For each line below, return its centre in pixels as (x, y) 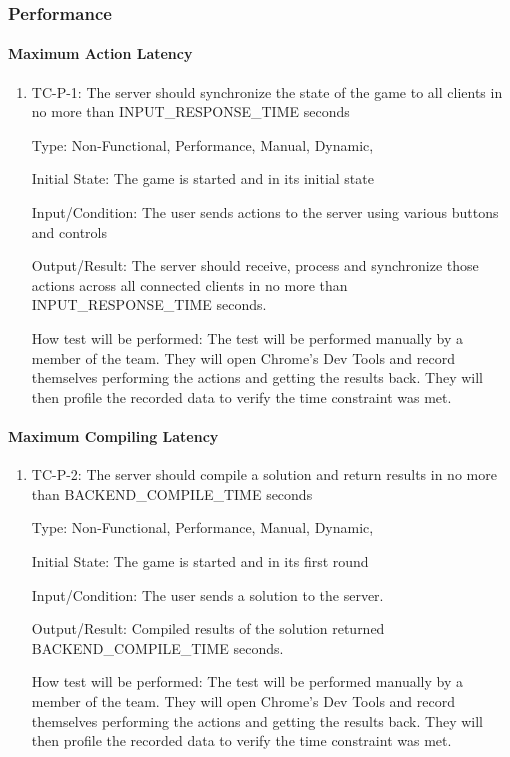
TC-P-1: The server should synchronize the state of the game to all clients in (267, 91)
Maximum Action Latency (100, 53)
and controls (69, 231)
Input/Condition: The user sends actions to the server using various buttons (265, 212)
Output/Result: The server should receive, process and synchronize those (255, 265)
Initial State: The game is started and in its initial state (202, 178)
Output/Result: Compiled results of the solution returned (208, 628)
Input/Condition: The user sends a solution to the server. (207, 594)
